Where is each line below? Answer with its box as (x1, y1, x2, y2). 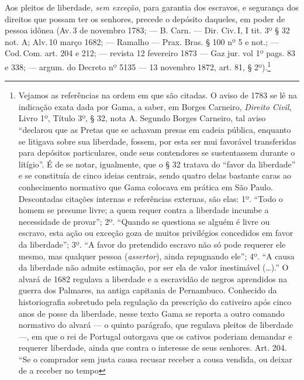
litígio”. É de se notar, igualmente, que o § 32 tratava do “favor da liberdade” (18, 158, 296, 170)
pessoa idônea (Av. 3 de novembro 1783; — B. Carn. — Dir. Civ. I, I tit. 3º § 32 (5, 24, 290, 36)
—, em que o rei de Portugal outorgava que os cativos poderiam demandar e (18, 330, 292, 342)
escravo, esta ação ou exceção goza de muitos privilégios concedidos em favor (18, 227, 293, 239)
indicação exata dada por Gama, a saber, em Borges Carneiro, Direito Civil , (18, 100, 292, 112)
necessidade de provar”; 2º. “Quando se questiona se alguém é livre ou (18, 215, 270, 227)
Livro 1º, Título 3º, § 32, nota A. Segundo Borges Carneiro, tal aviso (18, 112, 266, 124)
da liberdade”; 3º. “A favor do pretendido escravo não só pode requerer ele (18, 238, 286, 250)
